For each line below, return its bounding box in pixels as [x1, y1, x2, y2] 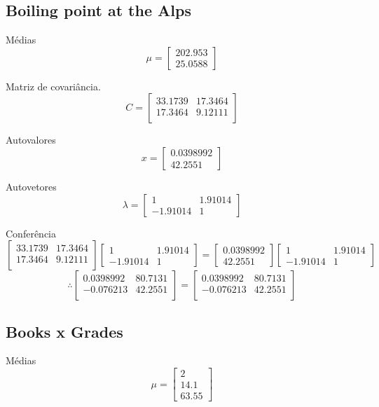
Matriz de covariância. [6, 78, 101, 93]
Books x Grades [6, 320, 123, 342]
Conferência [6, 226, 56, 240]
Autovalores [6, 132, 56, 147]
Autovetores [6, 179, 57, 193]
